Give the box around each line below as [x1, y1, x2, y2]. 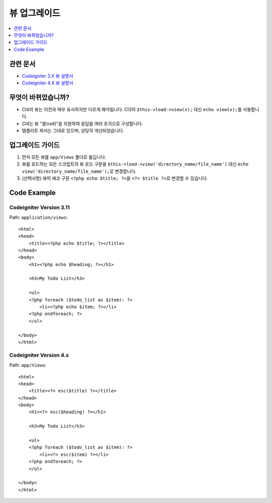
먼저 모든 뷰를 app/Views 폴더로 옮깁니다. [22, 154, 107, 160]
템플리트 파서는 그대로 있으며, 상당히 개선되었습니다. [22, 128, 124, 134]
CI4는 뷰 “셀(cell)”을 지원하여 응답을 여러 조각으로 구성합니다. [22, 120, 143, 126]
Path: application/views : [9, 215, 68, 221]
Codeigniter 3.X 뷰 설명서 [22, 73, 74, 79]
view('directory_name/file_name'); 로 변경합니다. [22, 168, 137, 174]
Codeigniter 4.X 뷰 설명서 [22, 80, 74, 86]
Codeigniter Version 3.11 [9, 204, 70, 211]
